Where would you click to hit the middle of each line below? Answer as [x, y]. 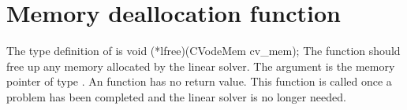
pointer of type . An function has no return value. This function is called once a [199, 81]
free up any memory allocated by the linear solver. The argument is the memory [201, 66]
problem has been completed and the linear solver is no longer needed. [176, 96]
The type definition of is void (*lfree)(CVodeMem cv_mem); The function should [203, 51]
